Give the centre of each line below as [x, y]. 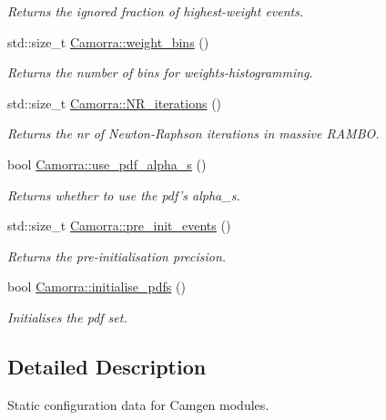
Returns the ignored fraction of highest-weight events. [156, 11]
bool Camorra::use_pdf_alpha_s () [107, 164]
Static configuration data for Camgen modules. [138, 404]
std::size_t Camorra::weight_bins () [108, 41]
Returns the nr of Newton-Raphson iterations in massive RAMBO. [193, 133]
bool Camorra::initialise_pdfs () [96, 287]
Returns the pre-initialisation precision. [117, 256]
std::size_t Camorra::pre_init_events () [119, 225]
